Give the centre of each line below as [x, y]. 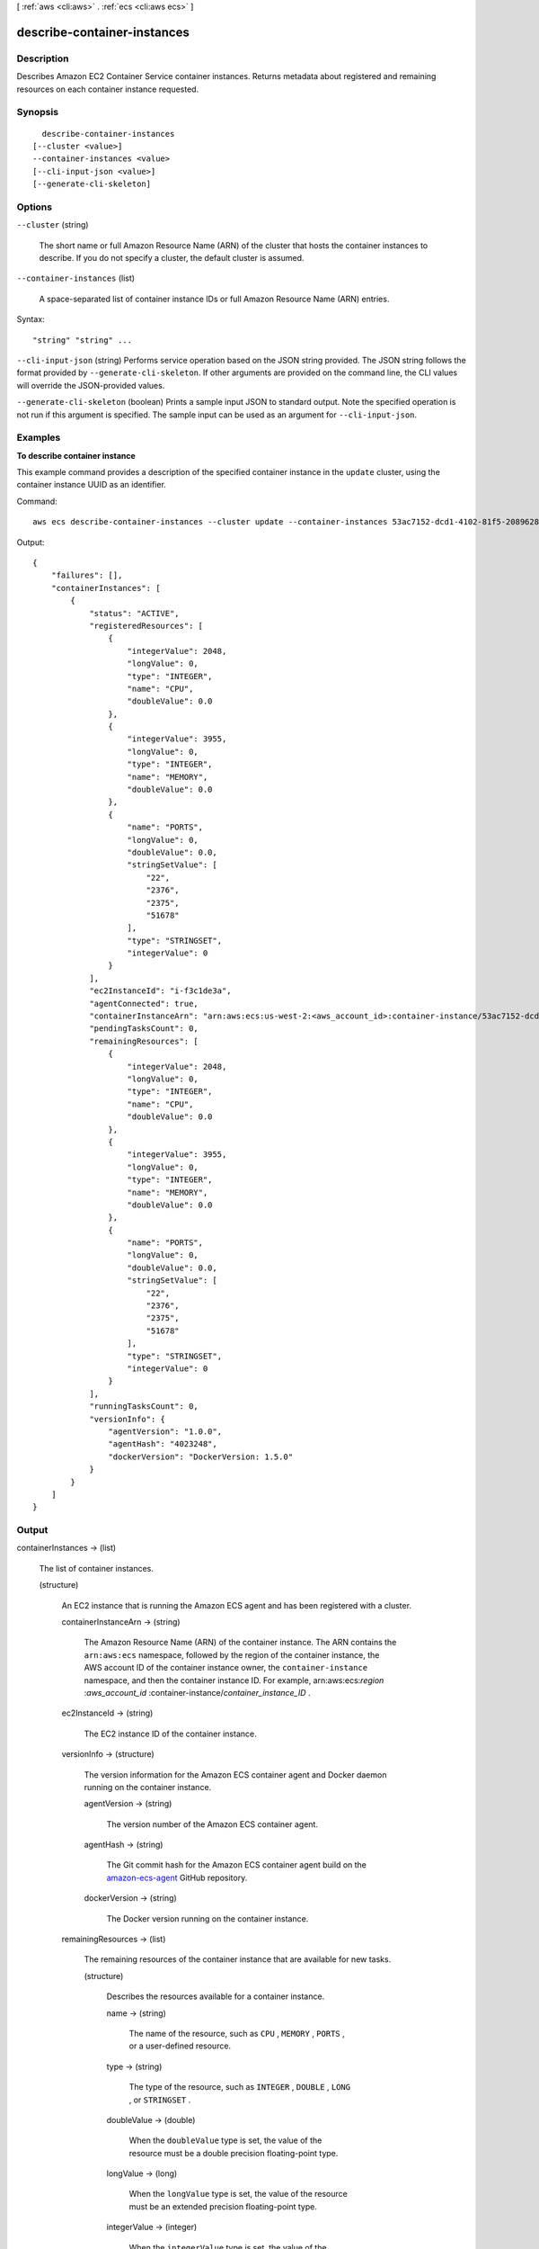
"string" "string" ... [83, 340]
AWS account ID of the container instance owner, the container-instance [226, 1668]
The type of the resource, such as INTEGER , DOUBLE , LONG [239, 2087]
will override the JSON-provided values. [91, 385]
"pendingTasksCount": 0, [144, 1029]
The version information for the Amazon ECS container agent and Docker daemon [235, 1774]
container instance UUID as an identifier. [91, 485]
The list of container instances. [97, 1568]
